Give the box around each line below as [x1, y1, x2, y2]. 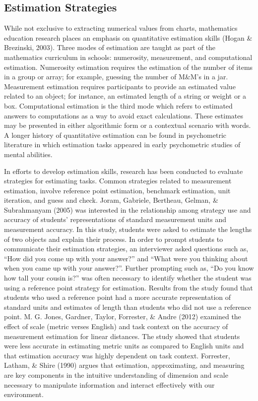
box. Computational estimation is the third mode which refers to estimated [4, 100, 233, 111]
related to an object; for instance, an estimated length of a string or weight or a [4, 91, 247, 101]
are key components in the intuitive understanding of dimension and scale [4, 369, 228, 380]
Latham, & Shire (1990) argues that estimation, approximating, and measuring [4, 360, 245, 370]
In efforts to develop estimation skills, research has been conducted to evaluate [4, 166, 243, 176]
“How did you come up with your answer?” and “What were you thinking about [4, 253, 248, 263]
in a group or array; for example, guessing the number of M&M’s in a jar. [4, 71, 228, 82]
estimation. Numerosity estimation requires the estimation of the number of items [4, 61, 253, 72]
